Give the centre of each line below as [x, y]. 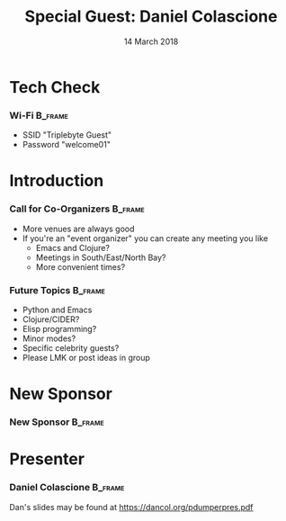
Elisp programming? [59, 329]
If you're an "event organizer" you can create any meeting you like [145, 238]
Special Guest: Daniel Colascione [151, 17]
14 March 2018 [151, 41]
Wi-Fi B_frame [39, 115]
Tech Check [55, 87]
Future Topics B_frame [57, 290]
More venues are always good [78, 229]
